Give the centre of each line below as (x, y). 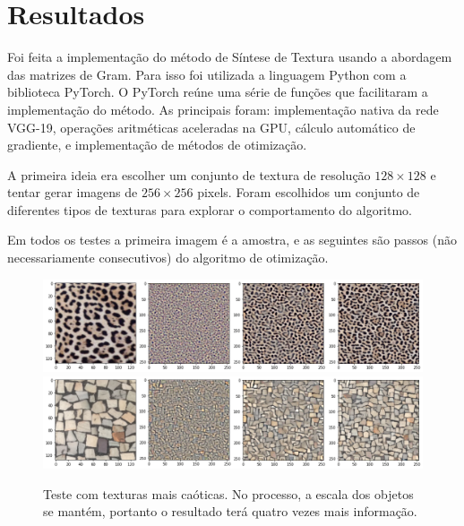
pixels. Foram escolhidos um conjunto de (309, 192)
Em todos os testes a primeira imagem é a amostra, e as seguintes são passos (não (232, 240)
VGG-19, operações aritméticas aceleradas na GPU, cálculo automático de (211, 127)
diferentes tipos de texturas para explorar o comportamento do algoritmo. (210, 209)
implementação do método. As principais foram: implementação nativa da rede (223, 109)
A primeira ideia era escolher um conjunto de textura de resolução (189, 174)
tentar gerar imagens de (73, 192)
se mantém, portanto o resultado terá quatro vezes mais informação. (230, 511)
